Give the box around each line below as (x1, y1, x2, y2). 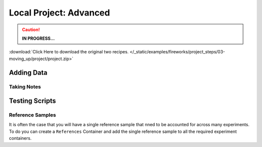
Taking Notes (9, 83, 41, 90)
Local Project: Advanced (9, 7, 110, 18)
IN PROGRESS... (22, 35, 55, 41)
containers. (9, 135, 32, 141)
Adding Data (9, 68, 48, 77)
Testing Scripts (9, 97, 56, 105)
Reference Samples (9, 112, 56, 118)
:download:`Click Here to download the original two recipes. (9, 49, 129, 55)
